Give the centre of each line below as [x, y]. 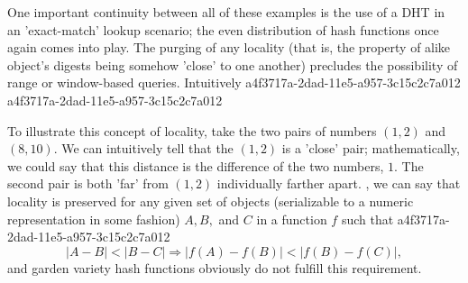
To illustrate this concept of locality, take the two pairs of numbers [192, 130]
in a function [292, 219]
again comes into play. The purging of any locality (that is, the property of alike [229, 47]
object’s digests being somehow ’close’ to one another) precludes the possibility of [233, 64]
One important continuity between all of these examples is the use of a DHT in [226, 12]
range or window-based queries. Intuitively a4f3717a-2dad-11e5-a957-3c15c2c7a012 [234, 82]
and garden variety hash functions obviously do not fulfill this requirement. [215, 267]
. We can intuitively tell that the [143, 148]
